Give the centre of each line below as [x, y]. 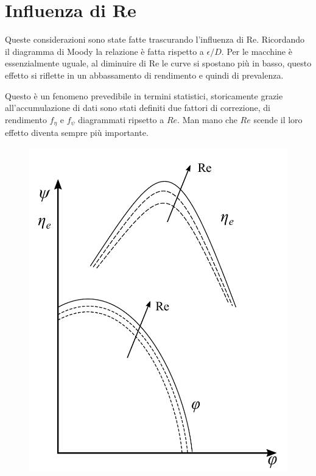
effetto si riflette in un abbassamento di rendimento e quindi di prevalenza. [144, 75]
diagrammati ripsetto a [121, 119]
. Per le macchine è [257, 51]
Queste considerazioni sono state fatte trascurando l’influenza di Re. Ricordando [155, 39]
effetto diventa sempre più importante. [77, 133]
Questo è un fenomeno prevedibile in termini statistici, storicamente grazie [144, 95]
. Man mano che [207, 119]
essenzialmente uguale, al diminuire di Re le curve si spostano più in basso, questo [158, 63]
